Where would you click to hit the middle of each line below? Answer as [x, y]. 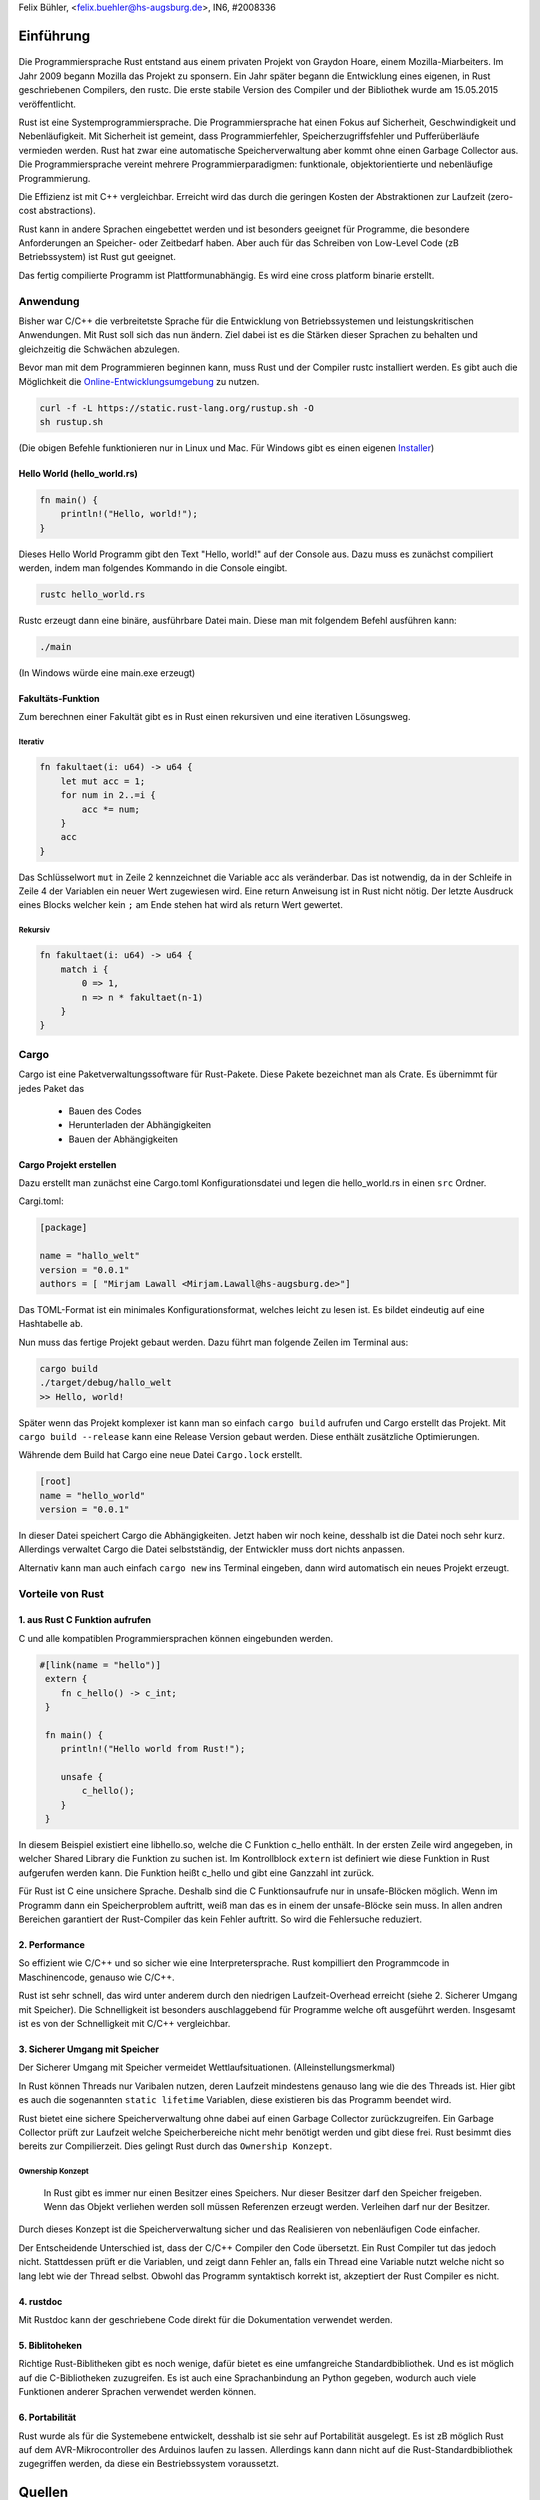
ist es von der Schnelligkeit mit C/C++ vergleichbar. [124, 2023]
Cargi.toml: [41, 1201]
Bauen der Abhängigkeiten [123, 1139]
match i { [84, 969]
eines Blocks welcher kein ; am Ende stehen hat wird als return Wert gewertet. [181, 905]
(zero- [500, 196]
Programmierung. [54, 178]
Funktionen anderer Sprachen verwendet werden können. [137, 2392]
